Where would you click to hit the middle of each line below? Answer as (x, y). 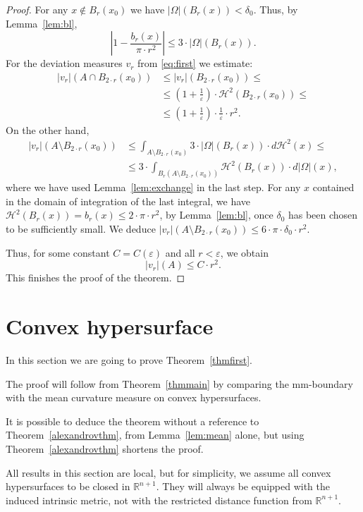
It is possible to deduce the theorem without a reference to (133, 421)
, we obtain (244, 252)
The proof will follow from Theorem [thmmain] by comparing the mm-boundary (179, 383)
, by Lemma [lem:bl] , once (216, 215)
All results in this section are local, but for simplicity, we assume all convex (168, 472)
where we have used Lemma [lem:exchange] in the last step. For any (153, 187)
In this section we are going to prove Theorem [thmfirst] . (129, 360)
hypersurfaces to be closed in (68, 486)
